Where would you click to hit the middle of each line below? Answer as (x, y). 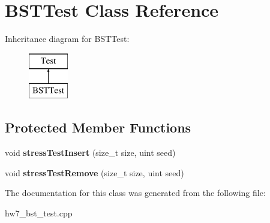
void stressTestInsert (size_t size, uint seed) (90, 153)
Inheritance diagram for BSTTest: (67, 39)
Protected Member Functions (98, 127)
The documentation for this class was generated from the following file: (135, 193)
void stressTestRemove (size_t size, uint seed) (94, 172)
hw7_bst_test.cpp (39, 213)
